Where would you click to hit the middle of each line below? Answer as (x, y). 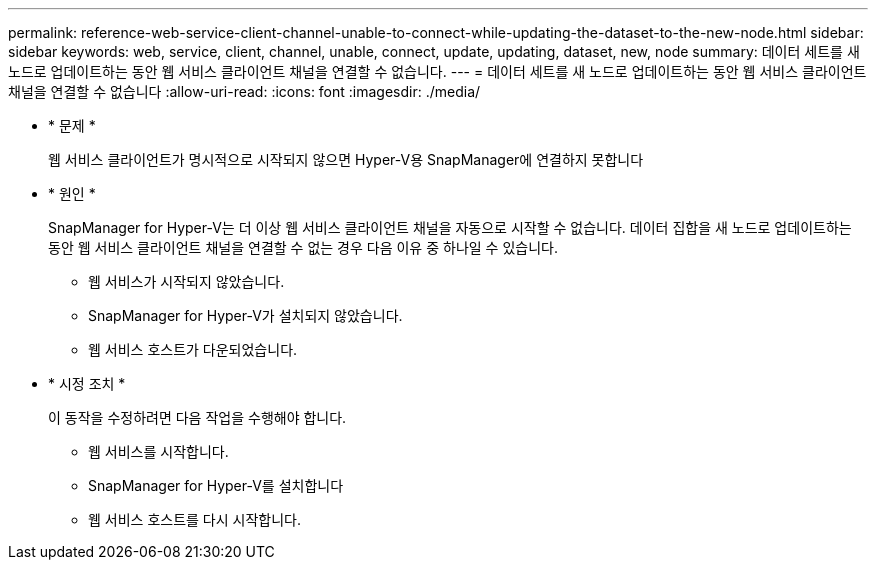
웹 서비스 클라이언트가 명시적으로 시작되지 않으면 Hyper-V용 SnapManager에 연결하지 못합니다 (346, 159)
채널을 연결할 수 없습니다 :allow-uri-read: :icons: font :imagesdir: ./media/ (244, 91)
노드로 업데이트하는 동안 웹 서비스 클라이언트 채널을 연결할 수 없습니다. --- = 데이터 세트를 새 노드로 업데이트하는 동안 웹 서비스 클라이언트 (437, 71)
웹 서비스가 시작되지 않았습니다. (186, 281)
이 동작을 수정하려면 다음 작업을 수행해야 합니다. (197, 417)
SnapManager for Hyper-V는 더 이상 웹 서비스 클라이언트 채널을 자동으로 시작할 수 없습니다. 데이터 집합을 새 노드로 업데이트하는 (450, 227)
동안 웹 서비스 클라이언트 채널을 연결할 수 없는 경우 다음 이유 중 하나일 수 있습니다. (303, 247)
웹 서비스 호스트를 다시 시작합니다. (194, 519)
